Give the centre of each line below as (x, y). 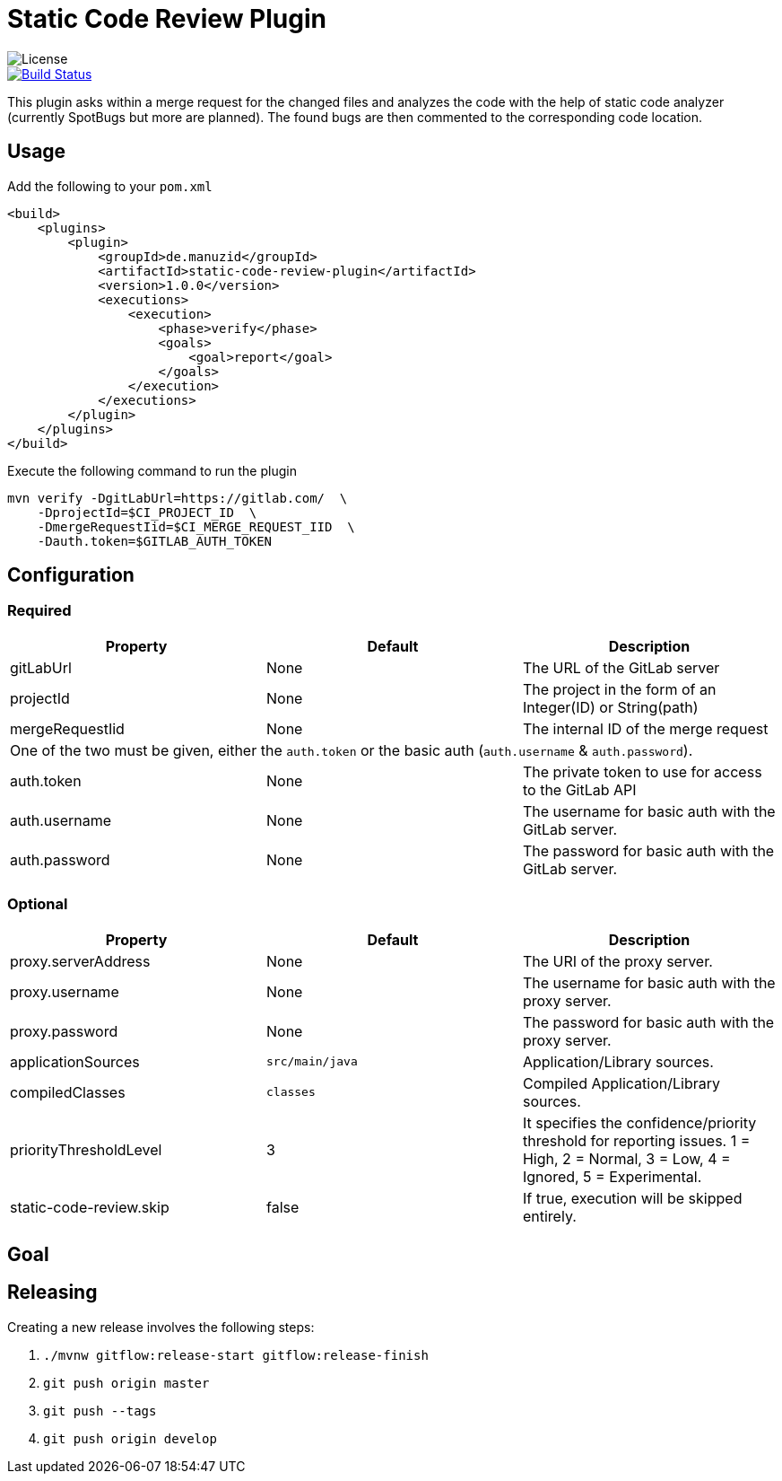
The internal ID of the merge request (645, 728)
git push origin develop (130, 1438)
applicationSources (75, 1061)
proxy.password (64, 1031)
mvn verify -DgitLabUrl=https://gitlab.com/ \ (178, 498)
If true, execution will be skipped (632, 1198)
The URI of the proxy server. (617, 961)
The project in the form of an (619, 689)
